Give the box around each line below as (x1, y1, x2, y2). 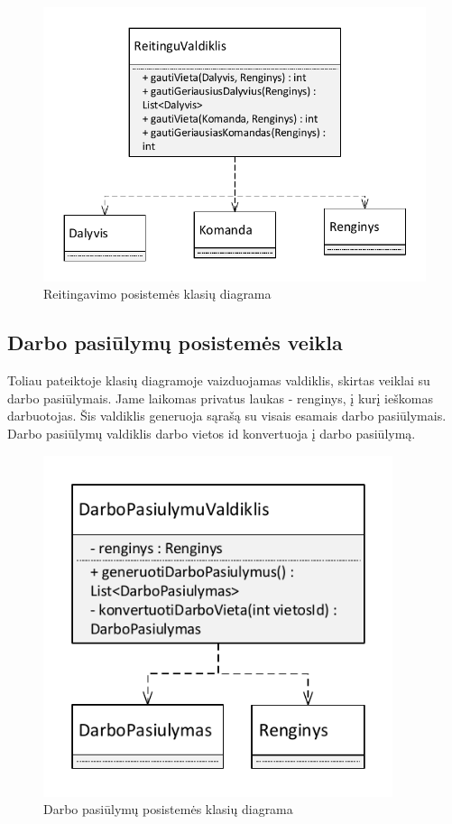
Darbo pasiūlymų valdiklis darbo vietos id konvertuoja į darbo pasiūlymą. (7, 423, 416, 442)
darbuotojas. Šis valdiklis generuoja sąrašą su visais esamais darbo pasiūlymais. (7, 406, 447, 425)
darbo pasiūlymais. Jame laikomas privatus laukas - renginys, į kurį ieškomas (7, 388, 433, 407)
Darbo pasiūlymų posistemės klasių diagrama (43, 800, 293, 819)
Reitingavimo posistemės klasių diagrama (43, 284, 272, 303)
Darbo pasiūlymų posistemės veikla (7, 329, 343, 356)
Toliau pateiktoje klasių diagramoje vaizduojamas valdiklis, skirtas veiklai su (7, 371, 430, 390)
